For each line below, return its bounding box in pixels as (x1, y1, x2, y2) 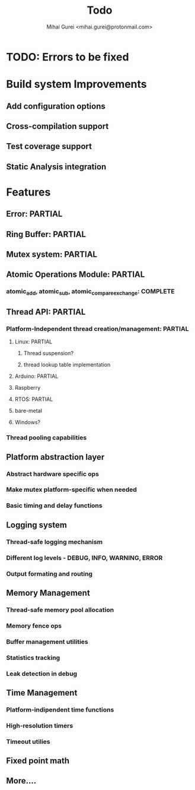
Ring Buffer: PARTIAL (6, 229, 87, 239)
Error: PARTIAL (6, 209, 63, 219)
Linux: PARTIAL (14, 338, 53, 345)
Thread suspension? (23, 350, 74, 357)
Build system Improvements (6, 78, 147, 91)
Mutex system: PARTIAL (6, 249, 98, 260)
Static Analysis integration (6, 162, 107, 172)
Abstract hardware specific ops (6, 470, 99, 478)
